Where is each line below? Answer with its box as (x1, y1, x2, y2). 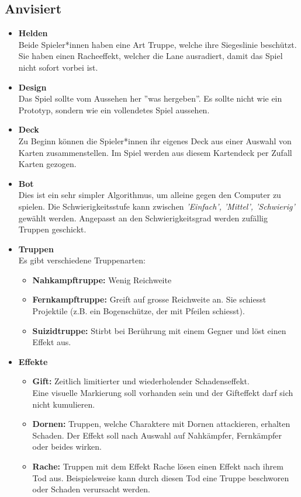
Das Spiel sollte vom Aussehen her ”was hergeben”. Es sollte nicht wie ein (18, 92, 282, 105)
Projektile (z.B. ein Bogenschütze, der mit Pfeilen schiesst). (32, 305, 245, 317)
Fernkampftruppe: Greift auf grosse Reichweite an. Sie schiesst (32, 293, 267, 305)
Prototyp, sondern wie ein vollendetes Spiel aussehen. (18, 103, 210, 116)
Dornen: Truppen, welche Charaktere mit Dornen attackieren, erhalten (32, 418, 290, 430)
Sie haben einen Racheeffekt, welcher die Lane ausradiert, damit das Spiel (18, 50, 283, 62)
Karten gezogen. (18, 158, 77, 170)
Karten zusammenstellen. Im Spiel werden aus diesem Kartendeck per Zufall (18, 146, 292, 158)
